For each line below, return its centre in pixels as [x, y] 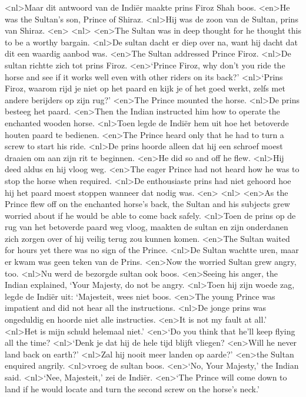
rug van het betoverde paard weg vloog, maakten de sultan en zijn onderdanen [147, 227]
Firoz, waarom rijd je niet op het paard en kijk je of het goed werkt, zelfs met [145, 88]
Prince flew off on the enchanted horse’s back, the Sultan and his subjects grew [147, 204]
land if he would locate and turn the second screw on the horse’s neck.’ [132, 388]
